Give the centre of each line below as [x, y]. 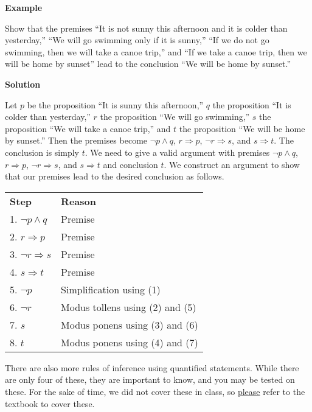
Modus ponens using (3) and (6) [130, 324]
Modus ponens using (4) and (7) [130, 342]
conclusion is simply [42, 152]
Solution [23, 84]
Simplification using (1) [111, 289]
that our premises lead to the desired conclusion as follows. [115, 176]
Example [24, 7]
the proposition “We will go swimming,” [175, 117]
